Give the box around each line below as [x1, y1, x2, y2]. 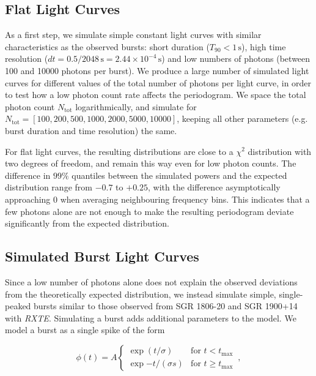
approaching [5, 192, 51, 205]
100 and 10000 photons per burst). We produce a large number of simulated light [5, 64, 309, 77]
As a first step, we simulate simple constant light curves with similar [5, 28, 262, 41]
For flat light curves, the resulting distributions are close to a [5, 145, 233, 157]
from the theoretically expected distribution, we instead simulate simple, [5, 287, 276, 300]
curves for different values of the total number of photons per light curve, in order [5, 76, 312, 89]
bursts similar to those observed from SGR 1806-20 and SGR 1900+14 [34, 299, 298, 312]
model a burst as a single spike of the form [5, 323, 165, 336]
